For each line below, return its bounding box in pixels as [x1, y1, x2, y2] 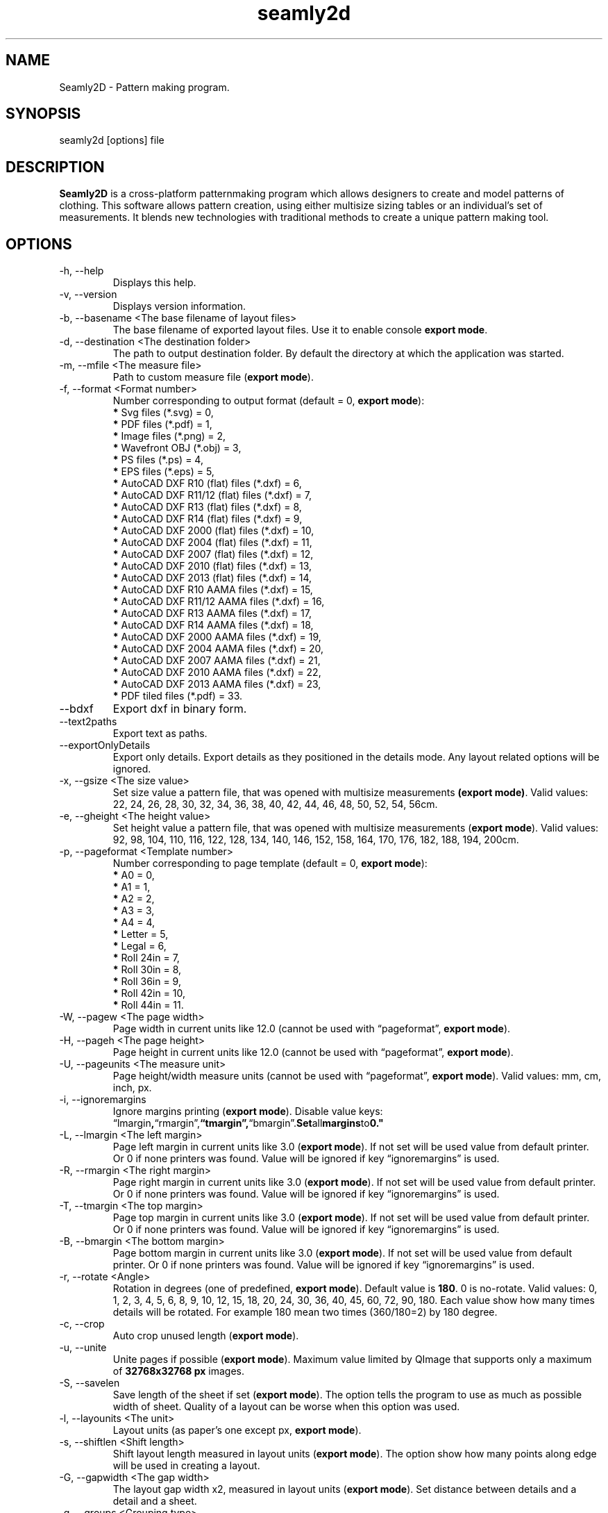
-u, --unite [59, 1341, 107, 1354]
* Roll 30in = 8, [112, 964, 182, 976]
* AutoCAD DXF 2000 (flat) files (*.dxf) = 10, [112, 524, 314, 537]
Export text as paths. [112, 727, 208, 740]
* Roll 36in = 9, [112, 975, 181, 988]
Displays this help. [112, 276, 196, 289]
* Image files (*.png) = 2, [112, 430, 226, 443]
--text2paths [59, 716, 117, 728]
